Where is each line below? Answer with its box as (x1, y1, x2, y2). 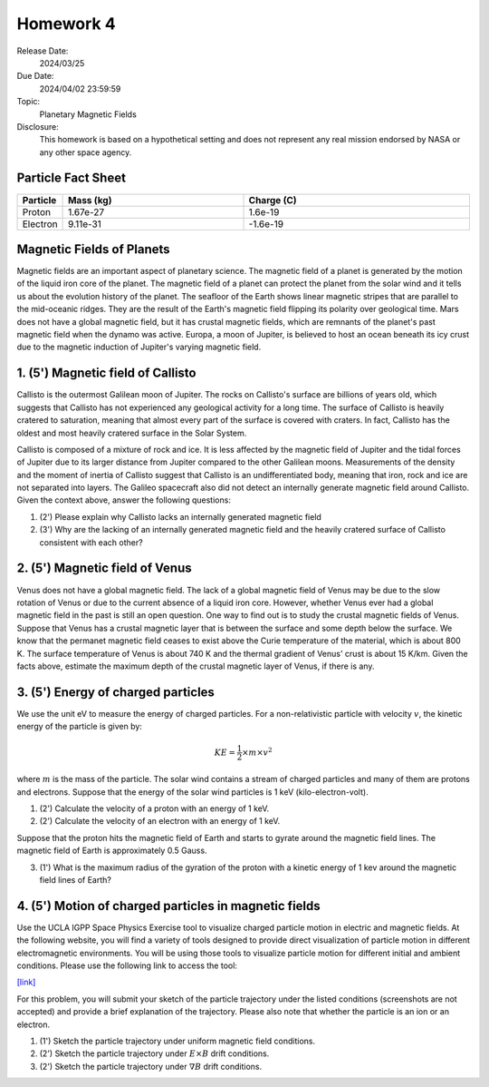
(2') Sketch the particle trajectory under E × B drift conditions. (39, 1048, 270, 1059)
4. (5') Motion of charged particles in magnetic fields (16, 898, 321, 914)
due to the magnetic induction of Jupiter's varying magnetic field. (16, 341, 262, 353)
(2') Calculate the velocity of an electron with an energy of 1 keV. (39, 816, 281, 827)
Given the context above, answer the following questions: (16, 495, 231, 505)
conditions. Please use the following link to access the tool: (16, 960, 237, 971)
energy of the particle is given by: (16, 721, 142, 732)
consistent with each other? (39, 536, 144, 548)
